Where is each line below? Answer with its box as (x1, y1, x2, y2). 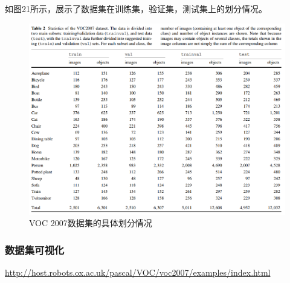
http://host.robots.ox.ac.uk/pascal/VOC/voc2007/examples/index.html (5, 266, 271, 279)
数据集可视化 (5, 242, 65, 257)
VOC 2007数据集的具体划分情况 (29, 216, 152, 229)
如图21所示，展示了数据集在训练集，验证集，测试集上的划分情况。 (5, 2, 267, 15)
